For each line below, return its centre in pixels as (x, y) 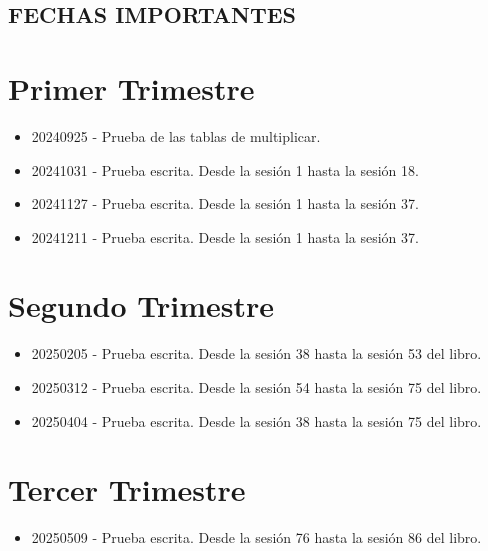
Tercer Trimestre (127, 489)
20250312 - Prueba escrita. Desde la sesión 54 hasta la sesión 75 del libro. (256, 387)
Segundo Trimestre (141, 305)
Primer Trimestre (131, 87)
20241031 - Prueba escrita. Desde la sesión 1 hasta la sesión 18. (225, 169)
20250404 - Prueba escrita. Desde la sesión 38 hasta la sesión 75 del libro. (256, 420)
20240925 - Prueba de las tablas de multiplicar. (176, 135)
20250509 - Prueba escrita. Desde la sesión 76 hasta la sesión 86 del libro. (256, 537)
